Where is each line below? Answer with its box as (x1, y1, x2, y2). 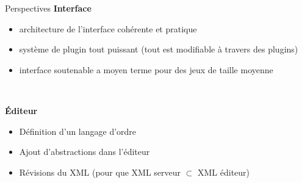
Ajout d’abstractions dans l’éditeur (19, 145, 150, 158)
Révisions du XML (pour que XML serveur (19, 165, 181, 178)
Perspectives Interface (5, 2, 92, 14)
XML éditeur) (198, 165, 250, 178)
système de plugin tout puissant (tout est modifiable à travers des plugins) (19, 43, 298, 56)
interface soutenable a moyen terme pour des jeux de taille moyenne (19, 63, 273, 76)
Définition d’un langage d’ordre (19, 124, 137, 137)
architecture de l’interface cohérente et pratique (19, 22, 197, 35)
